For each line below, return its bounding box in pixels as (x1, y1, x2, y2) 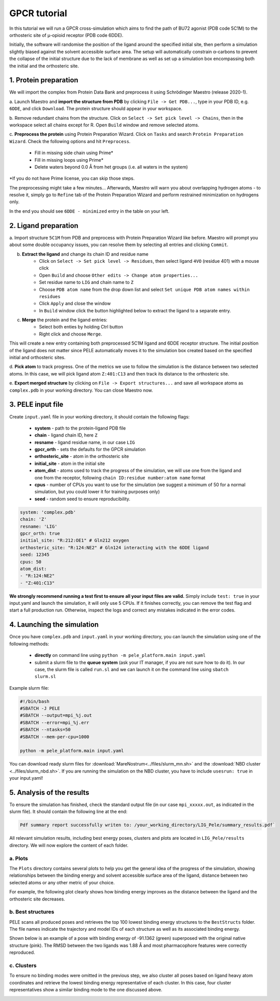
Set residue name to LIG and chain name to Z (39, 279, 134, 285)
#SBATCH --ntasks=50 (20, 727, 71, 733)
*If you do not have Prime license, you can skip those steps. (9, 175, 135, 181)
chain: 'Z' (20, 516, 47, 522)
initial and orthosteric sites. (9, 354, 66, 361)
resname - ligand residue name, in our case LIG (34, 439, 135, 445)
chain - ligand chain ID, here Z (34, 432, 98, 438)
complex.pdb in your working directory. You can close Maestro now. (9, 387, 153, 393)
